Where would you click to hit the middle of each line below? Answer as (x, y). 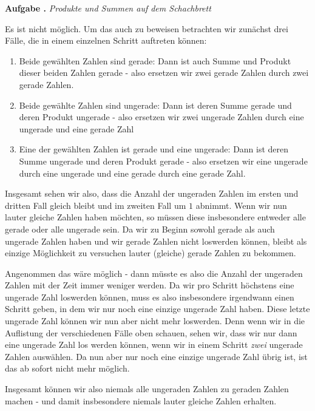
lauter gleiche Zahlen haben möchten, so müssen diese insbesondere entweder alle (155, 217)
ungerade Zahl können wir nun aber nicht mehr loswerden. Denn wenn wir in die (155, 321)
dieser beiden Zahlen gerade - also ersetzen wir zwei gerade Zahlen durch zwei (164, 73)
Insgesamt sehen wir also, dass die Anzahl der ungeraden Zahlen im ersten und (152, 193)
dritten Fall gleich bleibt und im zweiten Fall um (96, 205)
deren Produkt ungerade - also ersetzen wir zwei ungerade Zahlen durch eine (161, 117)
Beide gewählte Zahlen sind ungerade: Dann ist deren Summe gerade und (155, 105)
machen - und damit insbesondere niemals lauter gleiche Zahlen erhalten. (141, 400)
